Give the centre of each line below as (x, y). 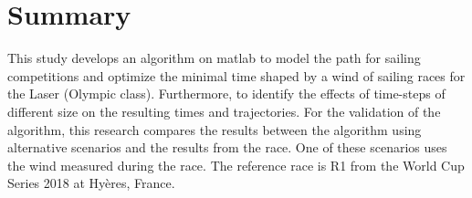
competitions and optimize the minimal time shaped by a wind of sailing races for (236, 75)
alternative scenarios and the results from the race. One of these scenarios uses (227, 147)
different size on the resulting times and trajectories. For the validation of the (224, 111)
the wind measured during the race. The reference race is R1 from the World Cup (236, 165)
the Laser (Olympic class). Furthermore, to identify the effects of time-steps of (226, 94)
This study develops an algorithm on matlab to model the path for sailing (214, 58)
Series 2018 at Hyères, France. (91, 183)
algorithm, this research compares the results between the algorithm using (215, 129)
